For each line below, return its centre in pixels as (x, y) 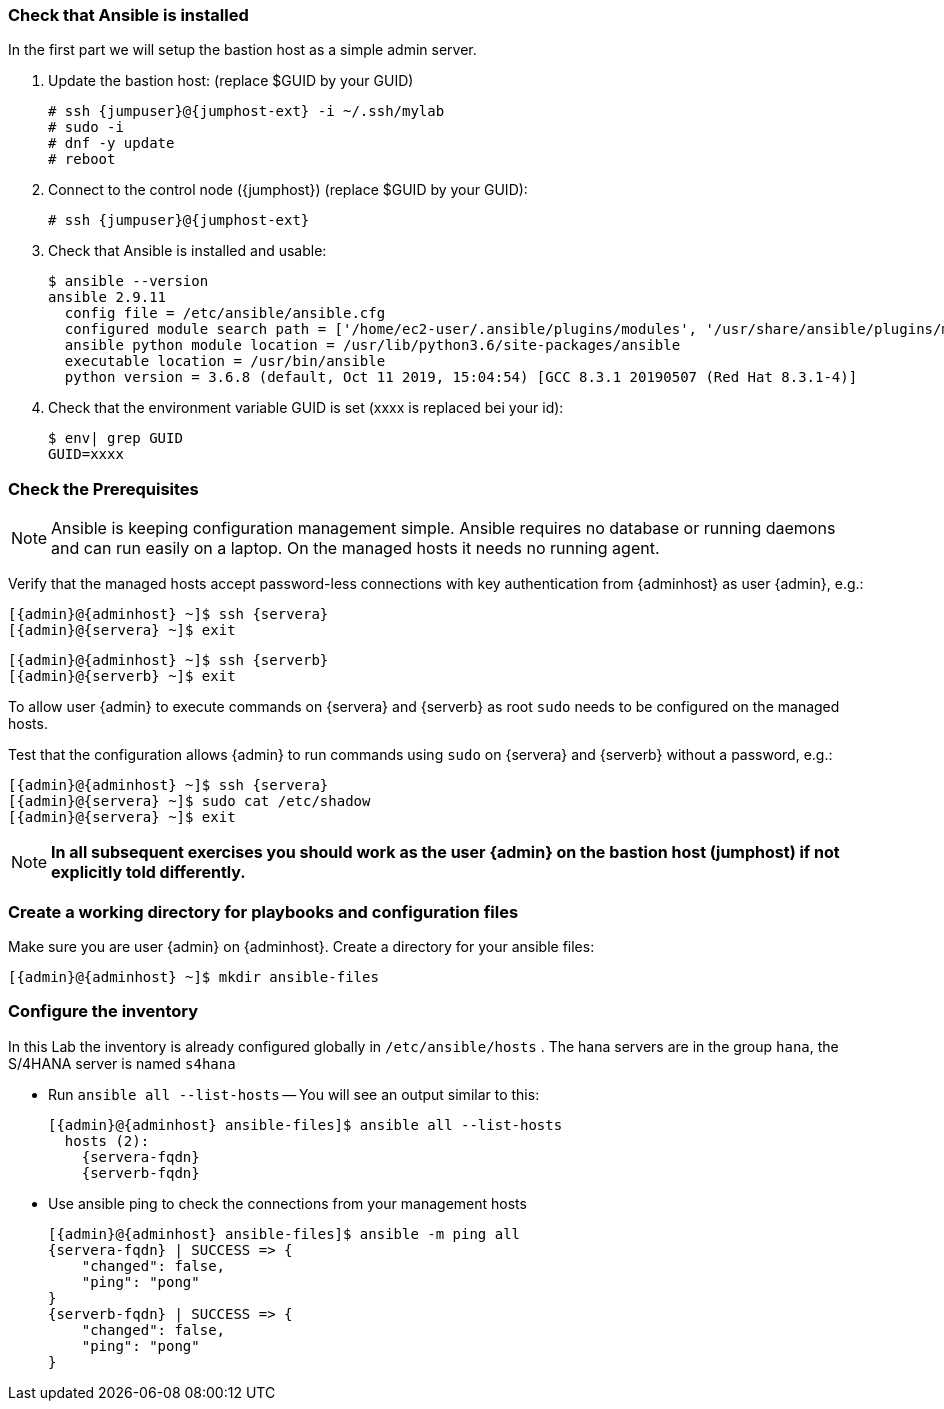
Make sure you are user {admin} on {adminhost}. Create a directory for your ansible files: (301, 946)
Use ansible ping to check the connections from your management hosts (287, 1203)
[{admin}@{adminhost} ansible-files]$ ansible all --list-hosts (305, 1124)
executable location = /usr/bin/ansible (225, 361)
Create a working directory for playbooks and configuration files (263, 911)
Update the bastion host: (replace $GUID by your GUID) (231, 81)
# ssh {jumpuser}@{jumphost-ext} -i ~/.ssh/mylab (246, 111)
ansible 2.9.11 (107, 297)
